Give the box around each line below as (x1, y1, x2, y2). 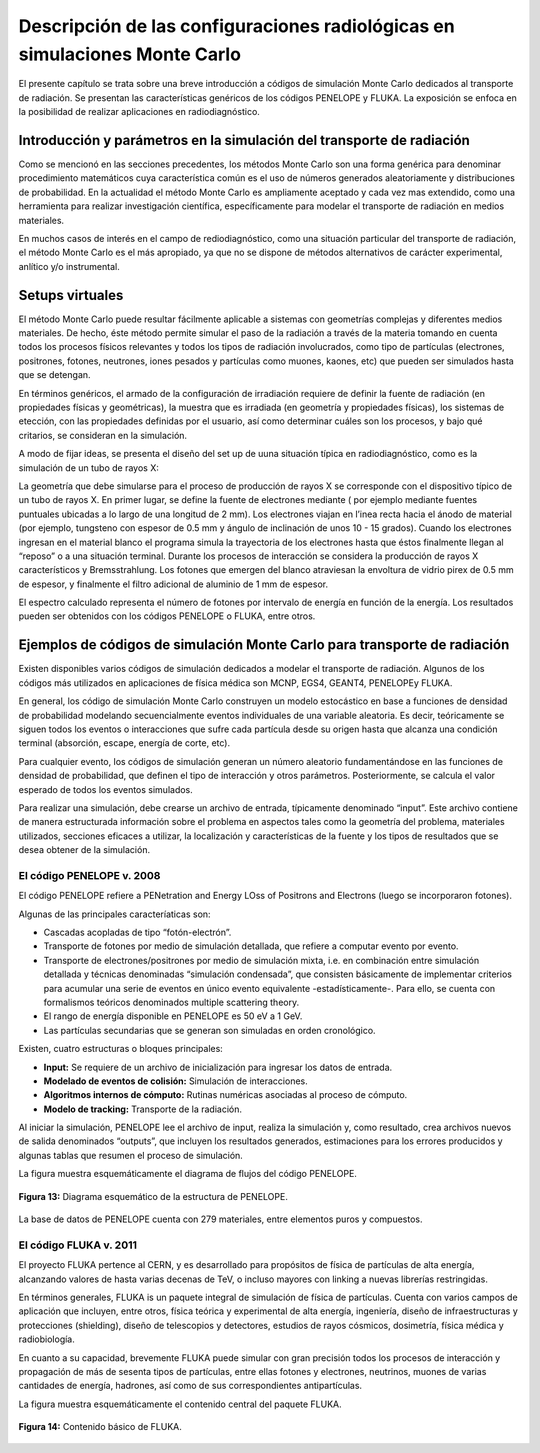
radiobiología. (18, 1333, 75, 1345)
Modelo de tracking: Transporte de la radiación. (43, 1103, 243, 1115)
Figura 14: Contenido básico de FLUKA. (18, 1421, 182, 1433)
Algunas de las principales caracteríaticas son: (18, 908, 211, 920)
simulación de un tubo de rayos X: (18, 461, 159, 474)
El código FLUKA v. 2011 (18, 1238, 138, 1252)
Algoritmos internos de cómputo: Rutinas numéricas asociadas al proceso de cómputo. (43, 1089, 408, 1101)
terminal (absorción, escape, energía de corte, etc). (18, 737, 230, 749)
